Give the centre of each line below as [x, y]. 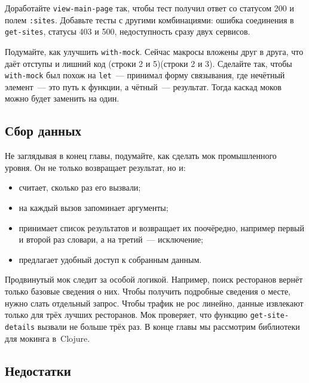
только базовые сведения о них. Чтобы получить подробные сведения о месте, [148, 291]
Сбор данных [43, 131]
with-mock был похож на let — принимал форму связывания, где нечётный [145, 75]
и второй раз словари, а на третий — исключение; [111, 239]
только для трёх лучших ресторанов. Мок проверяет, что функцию [126, 315]
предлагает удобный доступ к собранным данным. [110, 259]
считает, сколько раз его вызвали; [80, 187]
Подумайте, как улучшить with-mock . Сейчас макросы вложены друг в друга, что [154, 51]
